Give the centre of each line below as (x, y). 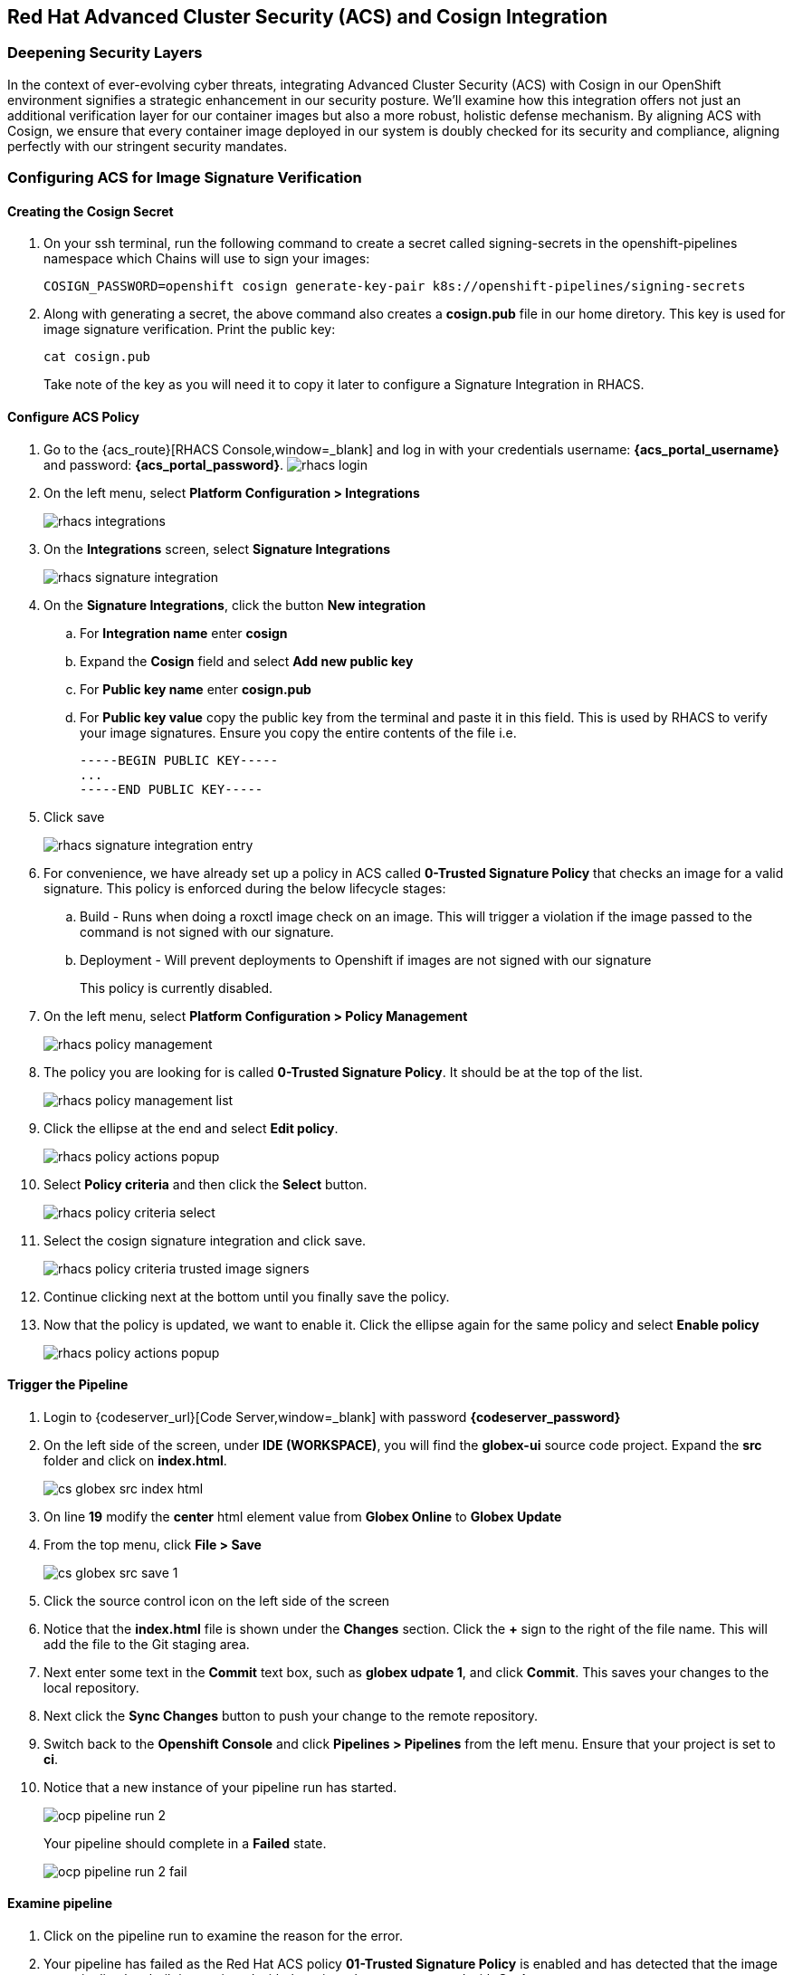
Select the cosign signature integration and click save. (205, 1240)
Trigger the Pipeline (68, 1385)
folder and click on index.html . (135, 1460)
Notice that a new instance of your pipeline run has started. (220, 1787)
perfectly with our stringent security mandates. (148, 146)
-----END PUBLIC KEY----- (172, 789)
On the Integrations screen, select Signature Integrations (217, 549)
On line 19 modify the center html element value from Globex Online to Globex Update (303, 1516)
